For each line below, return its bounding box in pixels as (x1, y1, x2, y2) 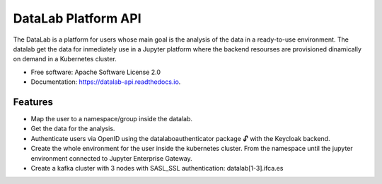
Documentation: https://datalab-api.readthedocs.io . (30, 78, 181, 86)
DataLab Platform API (13, 11, 141, 26)
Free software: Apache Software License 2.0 (30, 68, 161, 76)
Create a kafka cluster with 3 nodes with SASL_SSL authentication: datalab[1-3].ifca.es (30, 164, 284, 172)
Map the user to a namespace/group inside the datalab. (30, 115, 192, 123)
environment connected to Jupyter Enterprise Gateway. (30, 154, 192, 162)
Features (13, 96, 53, 108)
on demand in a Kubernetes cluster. (13, 55, 117, 63)
